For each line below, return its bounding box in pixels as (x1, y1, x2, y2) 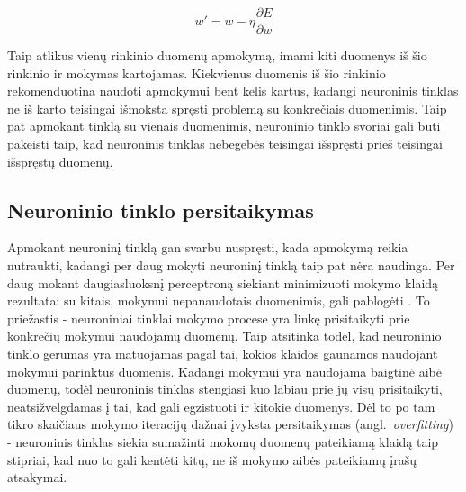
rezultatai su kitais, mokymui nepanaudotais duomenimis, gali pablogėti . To (7, 291, 430, 310)
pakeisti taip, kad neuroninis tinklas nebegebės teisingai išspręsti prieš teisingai (7, 134, 443, 153)
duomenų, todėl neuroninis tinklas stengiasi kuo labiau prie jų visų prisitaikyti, (7, 379, 443, 398)
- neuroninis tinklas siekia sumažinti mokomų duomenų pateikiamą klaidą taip (7, 432, 439, 451)
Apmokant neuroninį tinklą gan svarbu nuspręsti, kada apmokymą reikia (7, 238, 408, 257)
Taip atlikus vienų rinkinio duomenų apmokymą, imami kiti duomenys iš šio (7, 46, 427, 65)
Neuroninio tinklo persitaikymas (7, 196, 314, 223)
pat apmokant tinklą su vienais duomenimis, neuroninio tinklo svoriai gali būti (7, 116, 441, 135)
